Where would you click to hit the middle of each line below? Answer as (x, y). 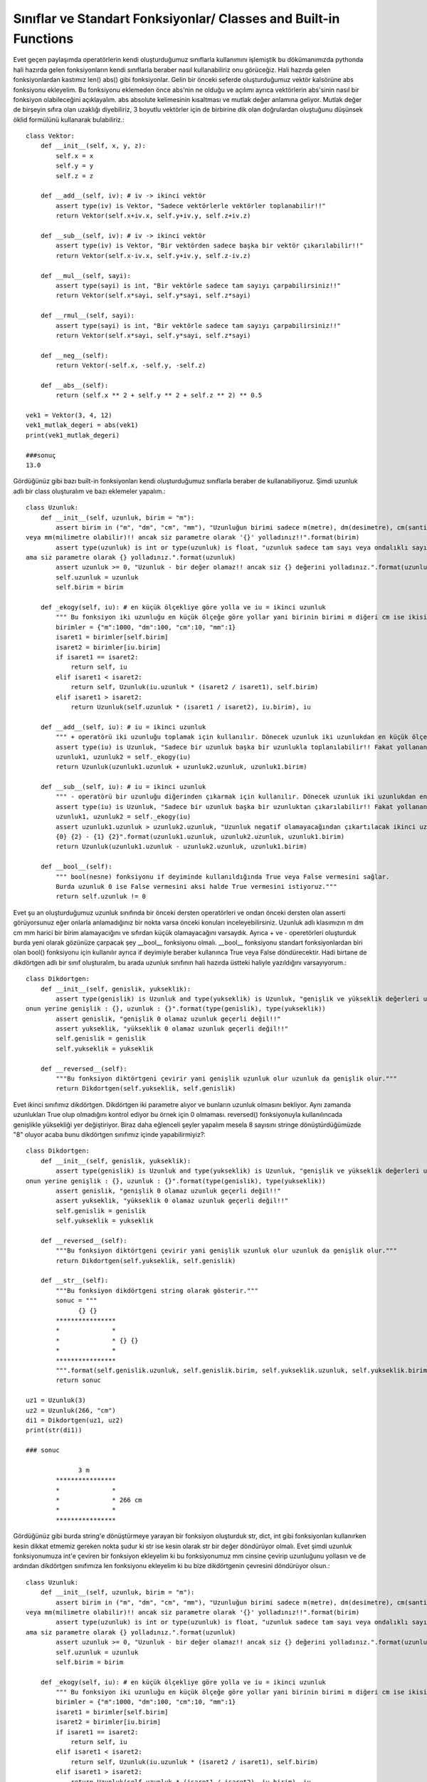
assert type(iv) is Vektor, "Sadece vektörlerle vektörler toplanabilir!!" (191, 206)
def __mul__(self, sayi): (86, 275)
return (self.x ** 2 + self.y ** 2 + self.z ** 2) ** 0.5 (159, 395)
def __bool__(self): (76, 867)
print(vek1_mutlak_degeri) (73, 435)
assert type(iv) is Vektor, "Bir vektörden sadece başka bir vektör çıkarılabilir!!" (210, 246)
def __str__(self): (74, 1281)
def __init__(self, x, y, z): (93, 146)
